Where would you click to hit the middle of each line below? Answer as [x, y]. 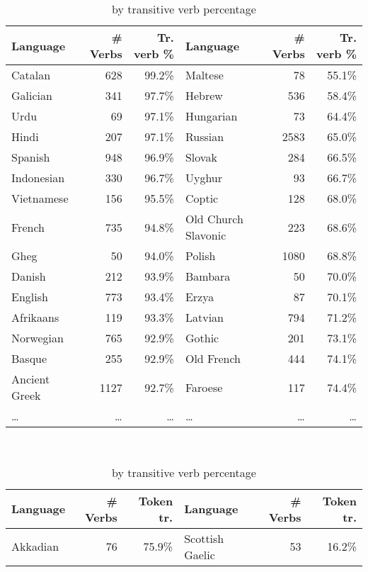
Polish [200, 256]
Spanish [31, 157]
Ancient [31, 379]
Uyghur [204, 178]
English [30, 297]
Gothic [202, 338]
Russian [205, 136]
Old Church [214, 219]
